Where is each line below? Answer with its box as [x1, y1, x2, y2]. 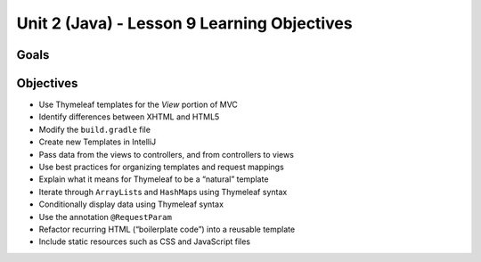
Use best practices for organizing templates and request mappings [38, 161, 284, 173]
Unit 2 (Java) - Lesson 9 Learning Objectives [16, 13, 353, 33]
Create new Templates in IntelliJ [38, 136, 157, 147]
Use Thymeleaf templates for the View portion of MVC [38, 99, 238, 111]
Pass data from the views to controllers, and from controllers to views [38, 149, 294, 160]
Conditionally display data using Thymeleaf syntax [38, 199, 224, 209]
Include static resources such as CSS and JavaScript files [38, 236, 251, 247]
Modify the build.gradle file [38, 124, 151, 135]
